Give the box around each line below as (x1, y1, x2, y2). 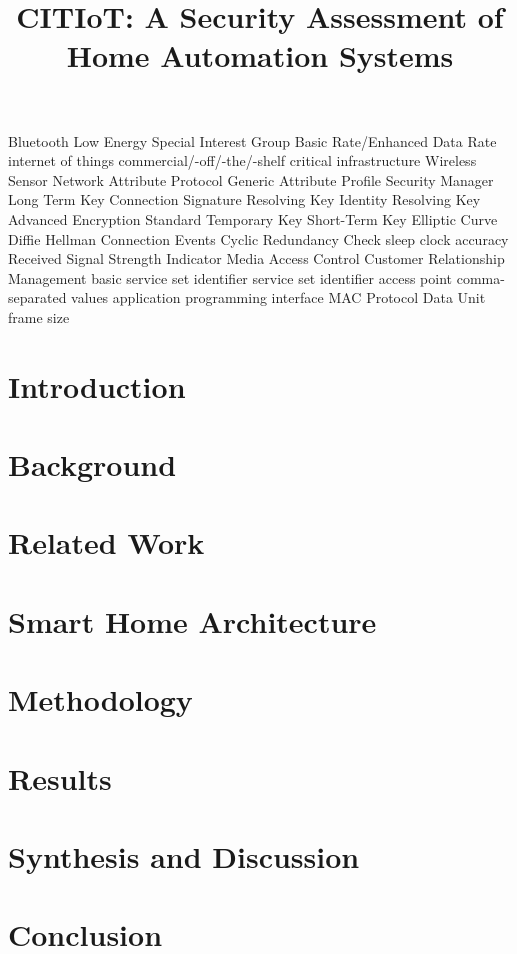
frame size (8, 306, 70, 327)
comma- (456, 267, 505, 288)
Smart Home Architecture (8, 600, 377, 641)
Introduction (8, 365, 186, 406)
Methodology (8, 679, 193, 720)
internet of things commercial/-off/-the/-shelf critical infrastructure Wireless (8, 150, 477, 171)
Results (8, 757, 112, 798)
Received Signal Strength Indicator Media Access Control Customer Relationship (8, 248, 505, 269)
